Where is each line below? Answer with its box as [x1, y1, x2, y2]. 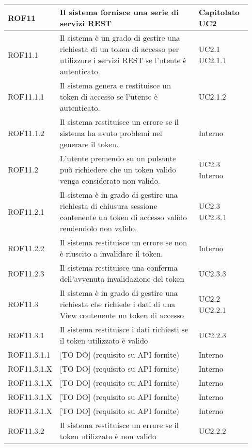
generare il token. [60, 138, 119, 150]
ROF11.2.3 [8, 267, 45, 279]
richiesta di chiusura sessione [60, 200, 157, 211]
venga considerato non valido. [60, 175, 160, 186]
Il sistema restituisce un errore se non [60, 237, 187, 248]
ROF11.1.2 [8, 127, 45, 138]
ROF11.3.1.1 [8, 349, 50, 360]
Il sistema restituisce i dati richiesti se [60, 324, 189, 335]
